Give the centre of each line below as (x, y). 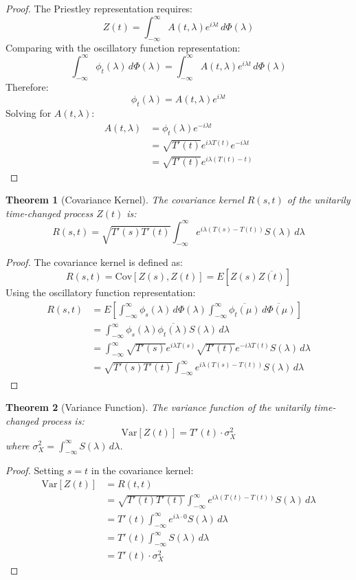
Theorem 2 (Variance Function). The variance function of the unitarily (158, 407)
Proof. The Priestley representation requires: (99, 8)
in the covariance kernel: (142, 470)
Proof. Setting (35, 470)
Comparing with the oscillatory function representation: (123, 47)
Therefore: (27, 86)
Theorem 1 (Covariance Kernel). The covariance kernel (125, 200)
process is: (63, 420)
